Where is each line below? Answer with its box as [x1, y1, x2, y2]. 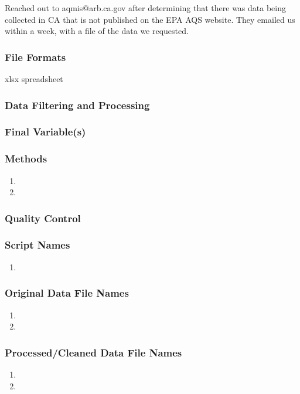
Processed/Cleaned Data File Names [5, 345, 182, 359]
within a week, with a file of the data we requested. [5, 25, 189, 37]
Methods [5, 151, 47, 166]
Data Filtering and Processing [5, 97, 150, 112]
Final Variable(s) [5, 124, 86, 139]
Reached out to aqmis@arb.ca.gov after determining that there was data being [5, 2, 287, 13]
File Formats [5, 49, 66, 64]
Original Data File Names [5, 286, 129, 300]
